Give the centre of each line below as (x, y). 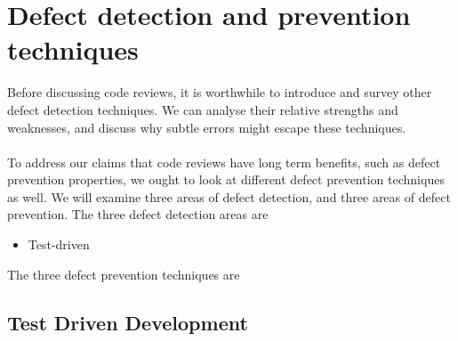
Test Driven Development (128, 322)
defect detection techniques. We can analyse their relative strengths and (203, 109)
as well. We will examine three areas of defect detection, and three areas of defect (229, 196)
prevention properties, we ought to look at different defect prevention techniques (226, 179)
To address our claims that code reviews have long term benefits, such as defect (224, 162)
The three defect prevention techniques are (124, 274)
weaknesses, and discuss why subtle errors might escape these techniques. (207, 127)
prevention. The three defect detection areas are (138, 214)
